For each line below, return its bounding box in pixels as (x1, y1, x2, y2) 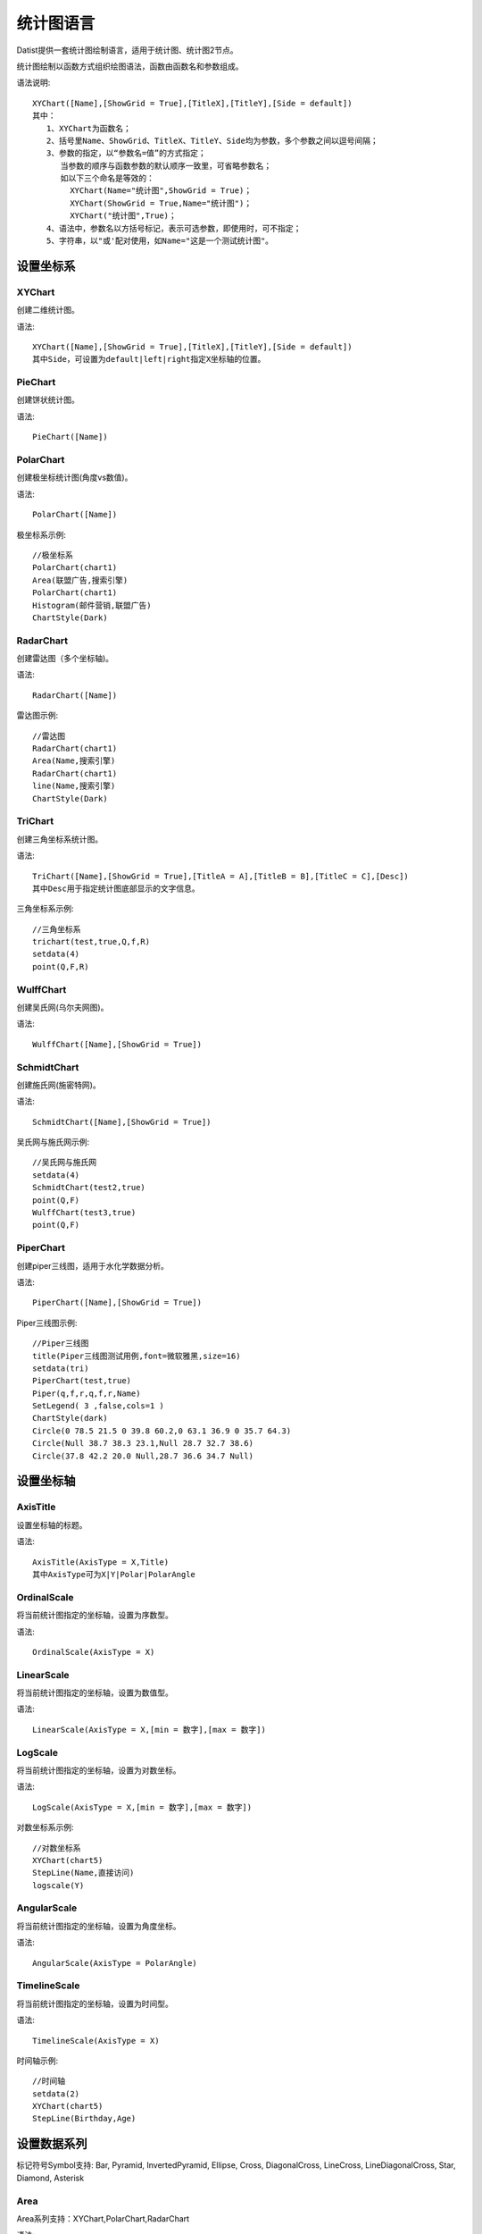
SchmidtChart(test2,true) (32, 1182, 146, 1193)
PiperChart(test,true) (32, 1376, 132, 1386)
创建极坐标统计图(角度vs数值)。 (16, 472, 133, 483)
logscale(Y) (32, 1880, 85, 1890)
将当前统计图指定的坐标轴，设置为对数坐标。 (16, 1765, 181, 1776)
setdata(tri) (32, 1363, 89, 1373)
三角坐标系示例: (16, 903, 75, 914)
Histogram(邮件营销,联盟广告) (32, 600, 152, 610)
